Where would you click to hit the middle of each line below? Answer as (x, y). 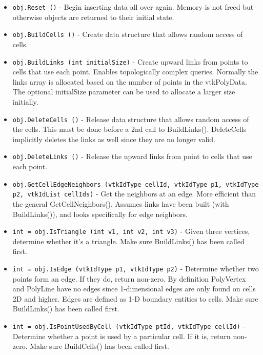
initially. (25, 101)
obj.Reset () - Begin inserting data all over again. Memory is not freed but (133, 7)
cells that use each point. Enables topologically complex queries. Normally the (135, 72)
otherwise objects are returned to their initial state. (93, 17)
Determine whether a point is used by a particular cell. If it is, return (122, 336)
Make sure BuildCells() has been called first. (99, 346)
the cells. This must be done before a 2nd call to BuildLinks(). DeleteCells (129, 129)
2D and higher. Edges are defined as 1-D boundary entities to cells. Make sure (135, 298)
